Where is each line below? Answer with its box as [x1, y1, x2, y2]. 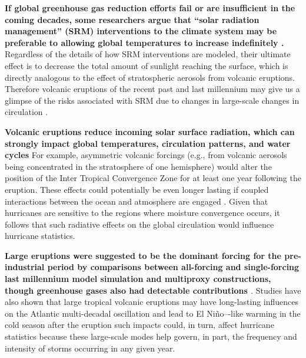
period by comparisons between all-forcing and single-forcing [47, 261, 300, 273]
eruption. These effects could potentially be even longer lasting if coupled [5, 183, 269, 195]
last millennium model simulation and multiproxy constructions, [5, 272, 271, 285]
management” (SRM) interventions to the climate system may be [5, 25, 277, 37]
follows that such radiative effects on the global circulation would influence [5, 218, 274, 230]
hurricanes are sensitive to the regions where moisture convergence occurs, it [5, 206, 280, 219]
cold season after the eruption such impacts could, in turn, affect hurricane [5, 318, 274, 331]
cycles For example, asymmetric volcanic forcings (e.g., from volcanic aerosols [5, 149, 287, 161]
